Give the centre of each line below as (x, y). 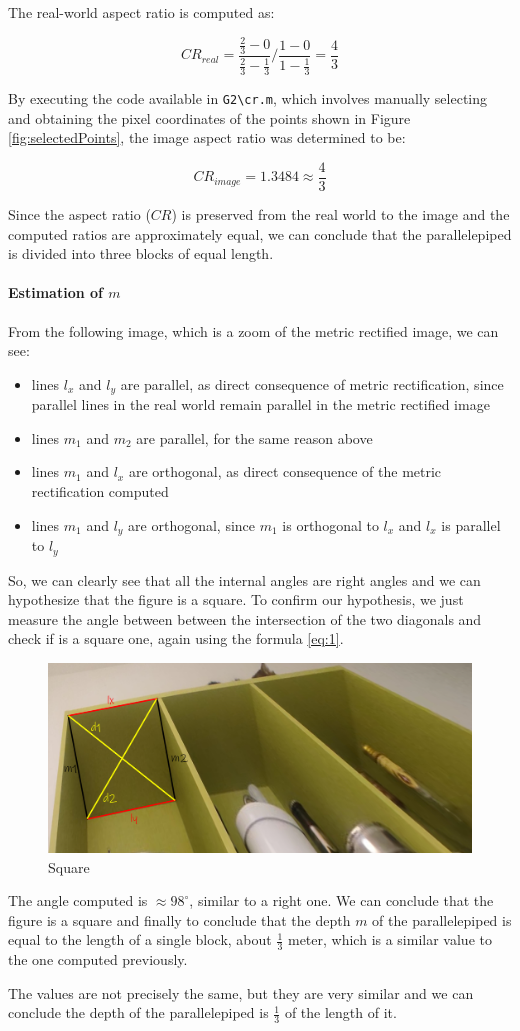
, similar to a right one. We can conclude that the (341, 900)
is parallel (471, 524)
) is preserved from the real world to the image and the (340, 214)
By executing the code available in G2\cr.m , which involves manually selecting (247, 98)
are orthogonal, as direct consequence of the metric (285, 471)
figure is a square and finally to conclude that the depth (179, 919)
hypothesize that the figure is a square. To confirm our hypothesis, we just (236, 599)
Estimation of (55, 292)
